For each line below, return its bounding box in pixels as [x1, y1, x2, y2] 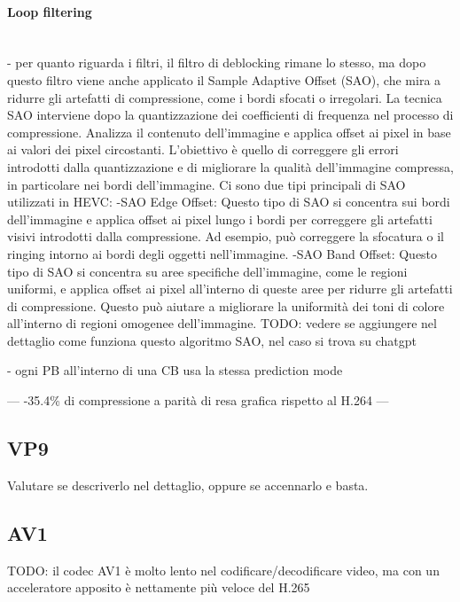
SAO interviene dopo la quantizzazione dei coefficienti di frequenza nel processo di [7, 106, 454, 124]
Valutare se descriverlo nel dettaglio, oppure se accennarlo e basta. [7, 475, 369, 494]
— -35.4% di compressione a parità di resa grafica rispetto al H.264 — [7, 391, 389, 410]
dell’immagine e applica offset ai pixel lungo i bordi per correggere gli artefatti [7, 209, 433, 228]
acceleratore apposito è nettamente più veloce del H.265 [7, 578, 310, 597]
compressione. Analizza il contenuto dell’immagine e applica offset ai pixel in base [7, 122, 451, 141]
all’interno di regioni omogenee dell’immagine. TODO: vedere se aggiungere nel [7, 314, 437, 332]
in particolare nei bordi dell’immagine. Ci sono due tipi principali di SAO [7, 175, 406, 193]
